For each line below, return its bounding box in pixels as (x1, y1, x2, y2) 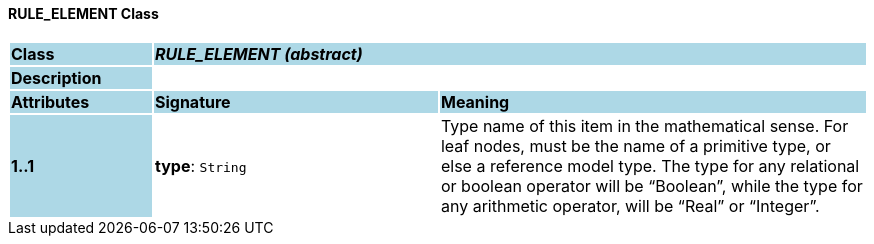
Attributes (11, 91, 90, 112)
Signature (154, 91, 231, 112)
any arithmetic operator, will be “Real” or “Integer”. (440, 195, 820, 216)
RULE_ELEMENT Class (8, 5, 159, 22)
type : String (154, 155, 247, 176)
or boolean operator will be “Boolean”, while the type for (440, 175, 863, 196)
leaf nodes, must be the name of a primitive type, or (440, 135, 831, 156)
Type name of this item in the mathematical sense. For (440, 115, 849, 136)
